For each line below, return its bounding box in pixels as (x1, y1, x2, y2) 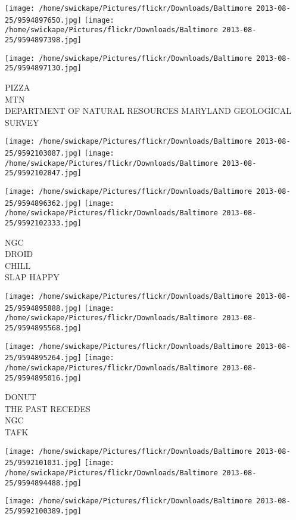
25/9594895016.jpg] (5, 373, 82, 382)
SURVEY (5, 116, 39, 128)
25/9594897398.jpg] (5, 35, 82, 44)
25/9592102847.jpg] (5, 169, 82, 178)
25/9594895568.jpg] (5, 323, 82, 332)
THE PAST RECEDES (5, 402, 91, 414)
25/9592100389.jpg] (5, 506, 82, 515)
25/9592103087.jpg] (5, 148, 82, 157)
